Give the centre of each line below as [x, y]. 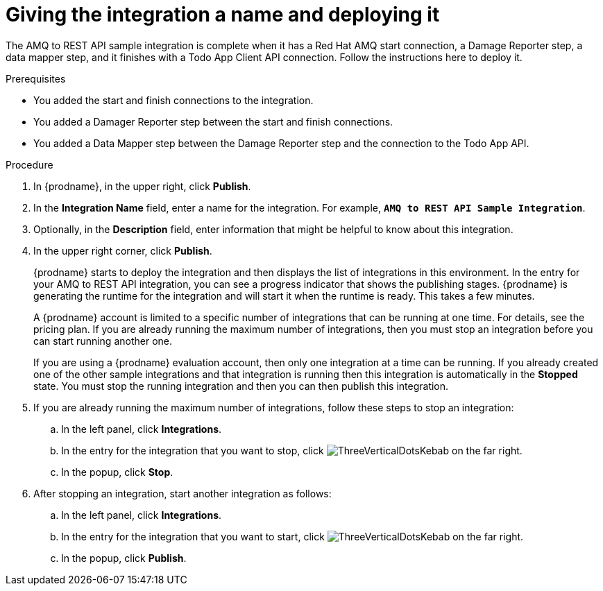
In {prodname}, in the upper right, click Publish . [142, 186]
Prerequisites [36, 78]
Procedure [29, 164]
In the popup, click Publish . [124, 558]
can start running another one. [103, 341]
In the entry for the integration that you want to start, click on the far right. [292, 536]
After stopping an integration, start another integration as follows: [182, 493]
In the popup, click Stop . [117, 472]
